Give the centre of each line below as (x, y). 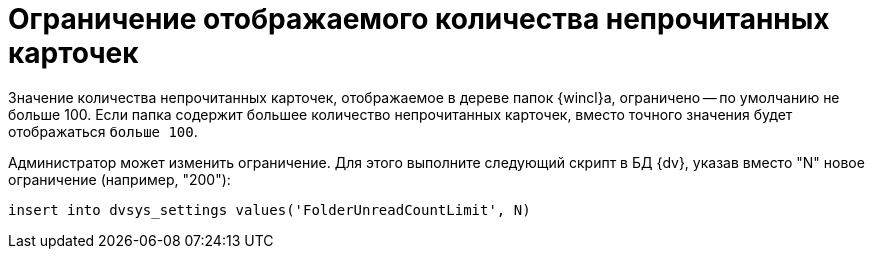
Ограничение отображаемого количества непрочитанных (419, 19)
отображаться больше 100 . (103, 131)
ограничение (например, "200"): (119, 179)
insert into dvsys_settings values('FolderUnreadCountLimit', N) (269, 209)
